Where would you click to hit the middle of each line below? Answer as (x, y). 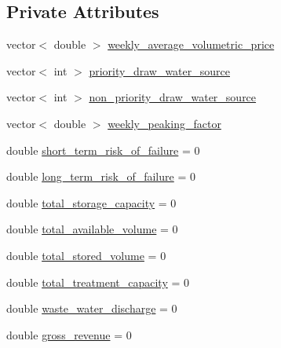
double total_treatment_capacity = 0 (98, 282)
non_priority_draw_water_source (173, 97)
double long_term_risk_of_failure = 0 (101, 176)
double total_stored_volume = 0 (86, 255)
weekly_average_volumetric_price (191, 44)
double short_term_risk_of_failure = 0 (103, 150)
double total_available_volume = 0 (92, 229)
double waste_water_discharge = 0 (92, 308)
